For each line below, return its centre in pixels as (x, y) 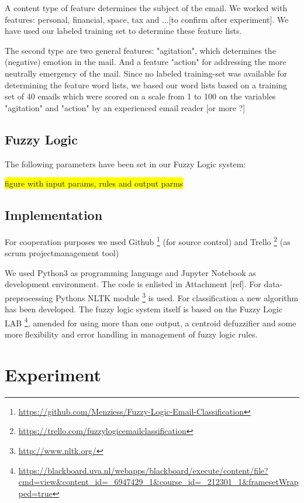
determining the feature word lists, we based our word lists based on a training (146, 85)
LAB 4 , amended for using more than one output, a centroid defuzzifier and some (151, 322)
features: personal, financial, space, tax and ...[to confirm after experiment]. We (147, 19)
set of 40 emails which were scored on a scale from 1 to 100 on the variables (140, 96)
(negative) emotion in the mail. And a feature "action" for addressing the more (146, 62)
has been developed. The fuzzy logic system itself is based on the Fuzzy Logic (144, 309)
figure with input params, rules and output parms (94, 183)
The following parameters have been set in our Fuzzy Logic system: (125, 163)
